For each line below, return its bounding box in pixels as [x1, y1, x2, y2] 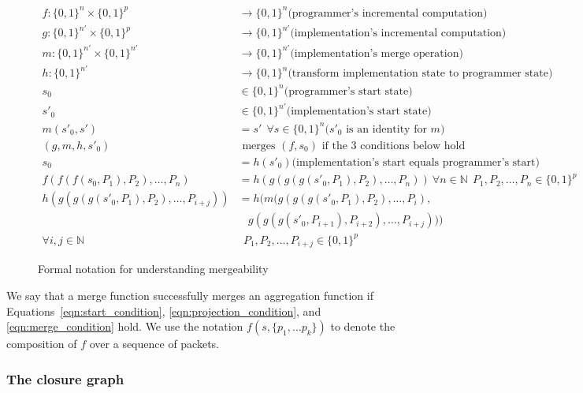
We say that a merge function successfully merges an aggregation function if [6, 286, 373, 303]
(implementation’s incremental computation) [290, 28, 507, 39]
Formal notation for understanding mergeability [38, 260, 269, 277]
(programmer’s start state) [284, 85, 413, 97]
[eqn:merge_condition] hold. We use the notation [6, 318, 243, 335]
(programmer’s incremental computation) [288, 7, 488, 19]
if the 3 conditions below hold [321, 140, 466, 152]
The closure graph [6, 369, 124, 388]
